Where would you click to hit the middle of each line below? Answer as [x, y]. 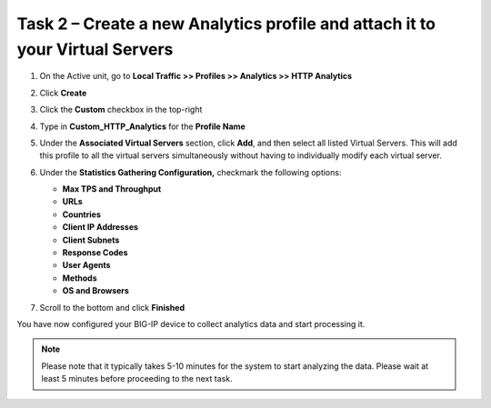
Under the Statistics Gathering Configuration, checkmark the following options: [190, 172]
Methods [80, 278]
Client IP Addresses [100, 227]
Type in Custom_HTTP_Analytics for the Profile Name [142, 126]
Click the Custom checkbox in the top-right [121, 110]
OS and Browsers [95, 291]
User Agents [86, 265]
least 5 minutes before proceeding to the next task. [137, 379]
